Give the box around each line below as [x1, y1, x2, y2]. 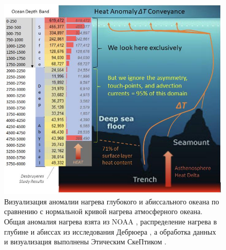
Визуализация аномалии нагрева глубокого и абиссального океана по [4, 196, 219, 206]
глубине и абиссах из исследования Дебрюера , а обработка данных [4, 226, 216, 237]
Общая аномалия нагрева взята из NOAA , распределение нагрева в [4, 216, 217, 226]
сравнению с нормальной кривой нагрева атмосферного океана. [4, 206, 203, 217]
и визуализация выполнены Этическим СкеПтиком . [4, 236, 166, 247]
